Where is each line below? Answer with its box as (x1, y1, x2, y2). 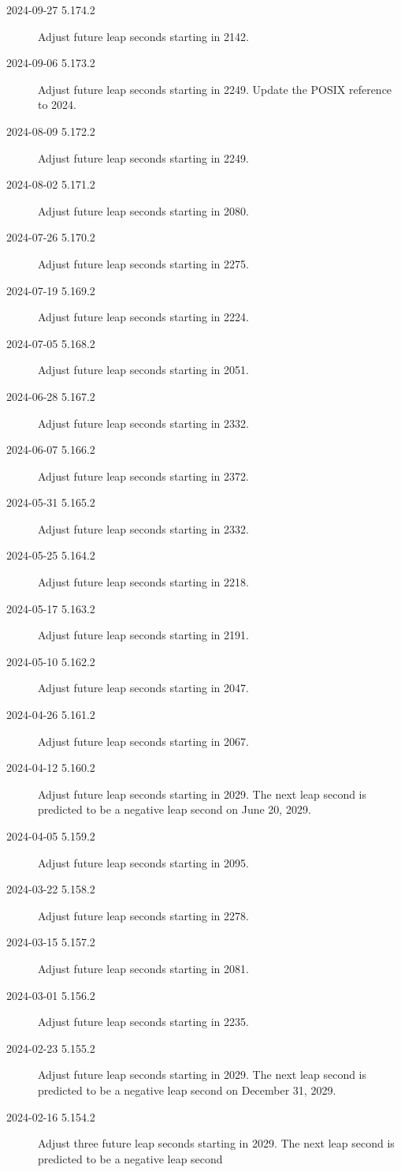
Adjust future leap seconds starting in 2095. (38, 854, 249, 871)
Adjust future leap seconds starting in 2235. (38, 1013, 249, 1030)
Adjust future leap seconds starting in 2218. (38, 574, 249, 590)
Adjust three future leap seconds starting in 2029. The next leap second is (38, 1135, 395, 1151)
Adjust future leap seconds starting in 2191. (38, 627, 249, 643)
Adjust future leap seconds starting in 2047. (38, 680, 249, 696)
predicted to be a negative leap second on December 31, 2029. (38, 1081, 336, 1098)
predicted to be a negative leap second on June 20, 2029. (38, 801, 311, 818)
